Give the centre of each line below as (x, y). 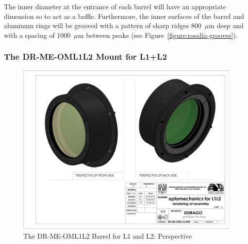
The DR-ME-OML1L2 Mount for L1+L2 (85, 57)
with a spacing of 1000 (37, 35)
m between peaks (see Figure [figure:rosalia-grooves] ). (158, 35)
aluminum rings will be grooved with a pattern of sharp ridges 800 (103, 25)
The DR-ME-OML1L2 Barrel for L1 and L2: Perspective (107, 236)
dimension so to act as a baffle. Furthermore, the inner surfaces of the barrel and (124, 16)
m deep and (226, 25)
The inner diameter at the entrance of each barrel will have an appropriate (115, 6)
